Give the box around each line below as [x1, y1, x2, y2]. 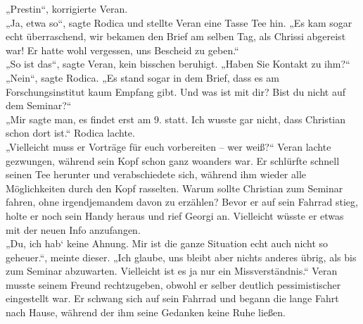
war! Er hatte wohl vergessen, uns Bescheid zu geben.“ [6, 42, 239, 57]
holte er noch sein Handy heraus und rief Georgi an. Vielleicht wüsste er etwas [6, 208, 344, 223]
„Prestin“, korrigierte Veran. [6, 1, 128, 15]
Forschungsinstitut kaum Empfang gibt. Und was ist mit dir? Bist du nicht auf [6, 84, 345, 99]
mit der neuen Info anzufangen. [6, 222, 141, 237]
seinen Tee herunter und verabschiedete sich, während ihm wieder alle [6, 167, 307, 182]
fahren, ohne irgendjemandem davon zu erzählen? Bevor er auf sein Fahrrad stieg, [6, 194, 358, 209]
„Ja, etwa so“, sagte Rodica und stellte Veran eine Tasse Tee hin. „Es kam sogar [6, 15, 352, 30]
